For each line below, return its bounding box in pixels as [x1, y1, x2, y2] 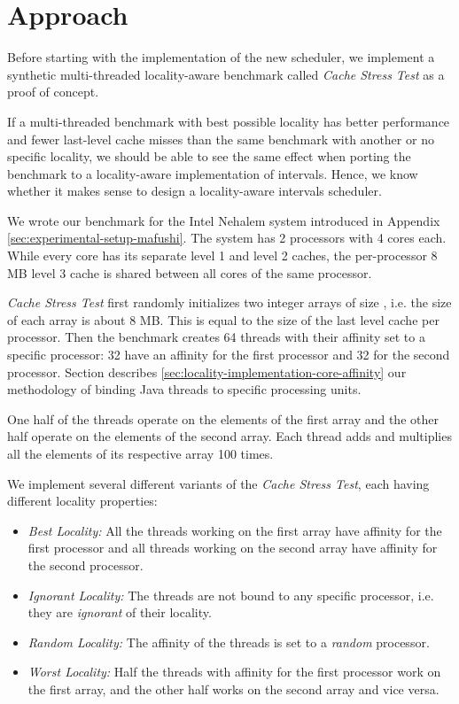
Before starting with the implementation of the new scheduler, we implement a [7, 48, 435, 66]
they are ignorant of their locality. [27, 603, 212, 622]
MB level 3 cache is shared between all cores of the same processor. [7, 263, 372, 282]
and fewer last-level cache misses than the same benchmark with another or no [7, 129, 434, 148]
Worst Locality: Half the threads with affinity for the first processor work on [27, 662, 441, 681]
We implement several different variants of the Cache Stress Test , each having [7, 474, 430, 492]
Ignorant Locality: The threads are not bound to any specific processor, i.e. [27, 585, 434, 604]
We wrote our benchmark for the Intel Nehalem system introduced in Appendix [7, 211, 440, 229]
